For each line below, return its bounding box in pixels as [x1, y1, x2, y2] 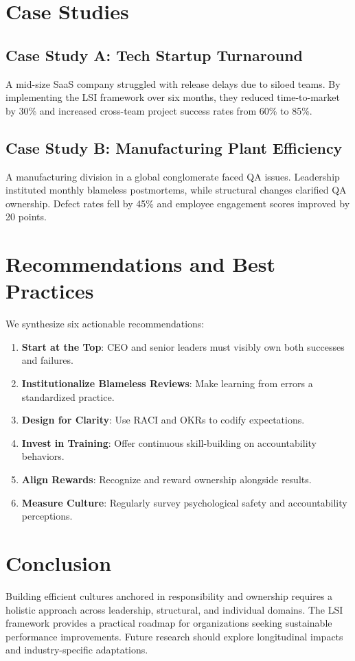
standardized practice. [21, 389, 115, 404]
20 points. [5, 209, 47, 224]
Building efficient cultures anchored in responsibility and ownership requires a [5, 588, 333, 603]
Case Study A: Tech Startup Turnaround [5, 44, 303, 65]
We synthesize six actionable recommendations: [5, 316, 205, 331]
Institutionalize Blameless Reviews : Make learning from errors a [21, 376, 313, 391]
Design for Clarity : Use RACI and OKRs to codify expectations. [21, 413, 305, 427]
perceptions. [21, 509, 73, 523]
